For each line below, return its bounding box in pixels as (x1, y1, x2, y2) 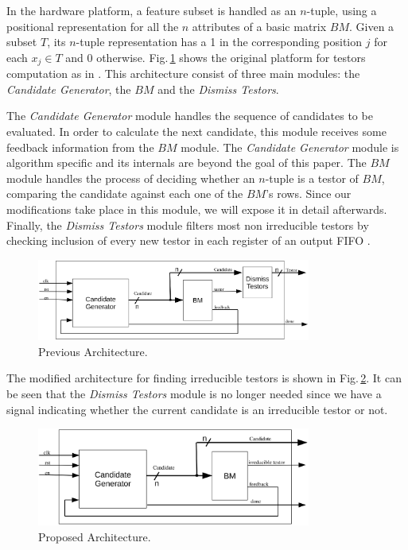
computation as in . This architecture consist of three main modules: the (6, 65, 360, 82)
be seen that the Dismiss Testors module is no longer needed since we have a (6, 385, 382, 401)
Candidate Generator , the (6, 80, 131, 97)
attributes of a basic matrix (192, 17, 327, 34)
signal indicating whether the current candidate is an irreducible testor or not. (6, 401, 388, 417)
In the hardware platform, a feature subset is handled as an (6, 2, 297, 18)
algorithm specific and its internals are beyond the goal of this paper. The (6, 154, 367, 171)
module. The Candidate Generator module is (181, 138, 399, 155)
